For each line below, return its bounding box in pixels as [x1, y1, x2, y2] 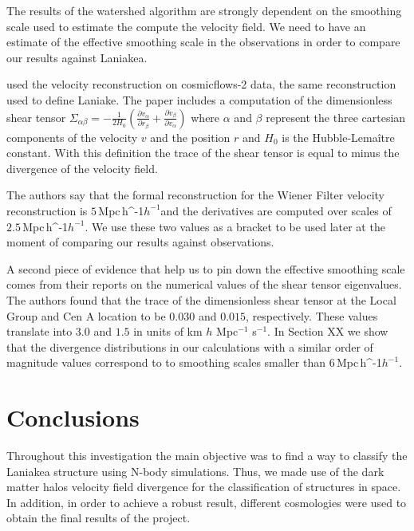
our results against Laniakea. [6, 49, 148, 65]
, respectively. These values [246, 307, 378, 324]
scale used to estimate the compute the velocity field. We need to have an [6, 18, 366, 34]
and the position [150, 128, 231, 145]
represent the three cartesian [266, 108, 406, 125]
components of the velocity [6, 128, 138, 145]
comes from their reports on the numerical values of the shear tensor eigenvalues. [6, 276, 402, 293]
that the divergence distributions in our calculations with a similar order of [6, 338, 373, 355]
